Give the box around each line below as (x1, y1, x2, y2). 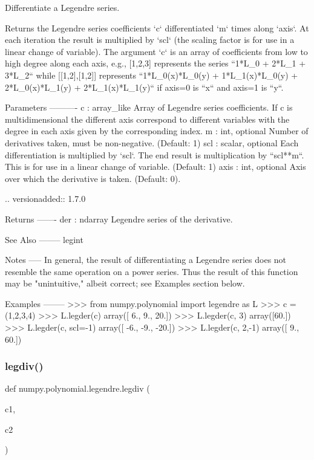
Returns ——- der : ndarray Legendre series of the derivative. (5, 212, 233, 225)
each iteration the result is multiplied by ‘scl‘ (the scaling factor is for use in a (5, 33, 295, 46)
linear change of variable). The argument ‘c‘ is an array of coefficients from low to (5, 45, 308, 57)
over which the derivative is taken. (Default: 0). (5, 172, 181, 184)
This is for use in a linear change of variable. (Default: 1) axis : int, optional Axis (5, 160, 306, 173)
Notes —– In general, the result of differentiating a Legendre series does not (5, 253, 287, 266)
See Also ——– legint (5, 233, 83, 245)
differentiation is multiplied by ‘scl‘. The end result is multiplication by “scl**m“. (5, 148, 304, 161)
